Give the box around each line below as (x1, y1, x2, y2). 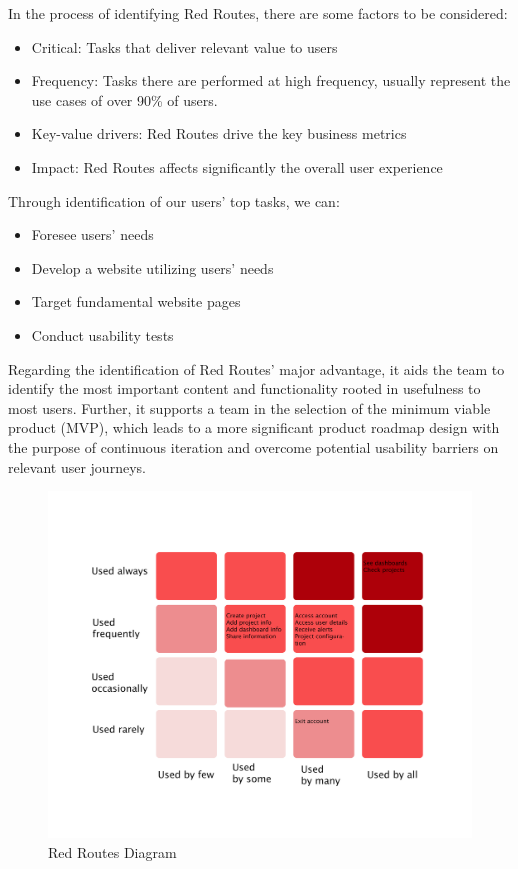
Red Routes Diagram (48, 842, 177, 863)
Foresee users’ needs (31, 224, 154, 245)
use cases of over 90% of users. (31, 89, 218, 110)
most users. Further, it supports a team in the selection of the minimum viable (8, 397, 491, 418)
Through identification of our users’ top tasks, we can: (8, 190, 340, 211)
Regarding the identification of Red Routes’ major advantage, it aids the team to (8, 358, 505, 379)
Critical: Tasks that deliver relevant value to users (31, 36, 338, 57)
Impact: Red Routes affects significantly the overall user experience (31, 156, 443, 177)
